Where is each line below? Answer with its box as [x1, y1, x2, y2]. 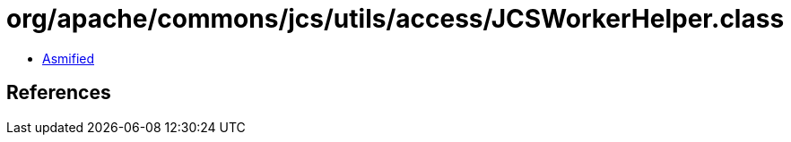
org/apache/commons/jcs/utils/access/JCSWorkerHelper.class [6, 4, 785, 34]
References [6, 81, 111, 104]
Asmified [42, 50, 95, 66]
